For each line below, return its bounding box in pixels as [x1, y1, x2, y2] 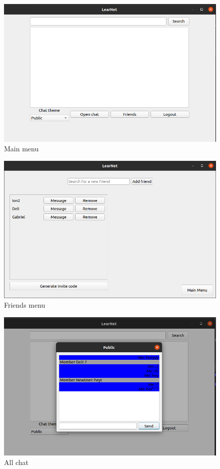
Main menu [4, 143, 39, 154]
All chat [4, 457, 28, 467]
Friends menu [4, 300, 45, 310]
